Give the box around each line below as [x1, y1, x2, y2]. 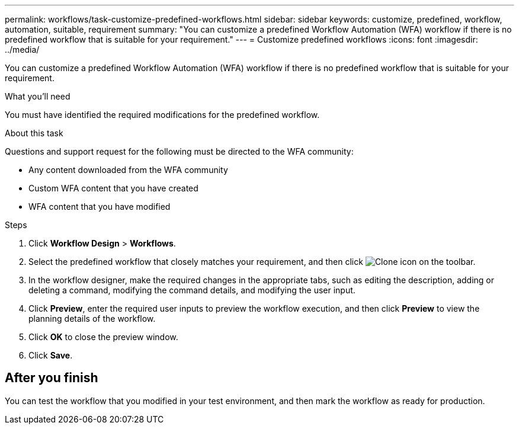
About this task [5, 128, 63, 138]
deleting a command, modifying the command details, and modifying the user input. [28, 285, 355, 295]
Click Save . [28, 350, 73, 360]
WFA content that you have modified [28, 201, 171, 212]
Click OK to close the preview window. [28, 332, 178, 342]
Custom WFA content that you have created [28, 183, 198, 193]
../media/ [5, 44, 40, 55]
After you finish [5, 370, 98, 386]
